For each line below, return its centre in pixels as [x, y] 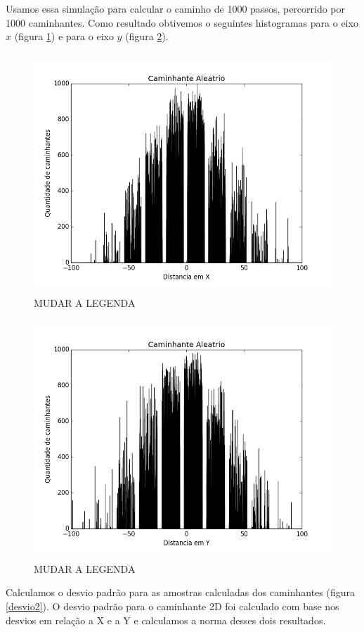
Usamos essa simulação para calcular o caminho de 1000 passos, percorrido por [176, 8]
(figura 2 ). [147, 36]
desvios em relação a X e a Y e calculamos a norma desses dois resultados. [166, 620]
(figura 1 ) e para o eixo [64, 36]
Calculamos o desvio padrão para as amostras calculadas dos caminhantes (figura [180, 592]
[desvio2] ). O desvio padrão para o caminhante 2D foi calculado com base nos [173, 606]
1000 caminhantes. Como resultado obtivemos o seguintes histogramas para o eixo [182, 22]
